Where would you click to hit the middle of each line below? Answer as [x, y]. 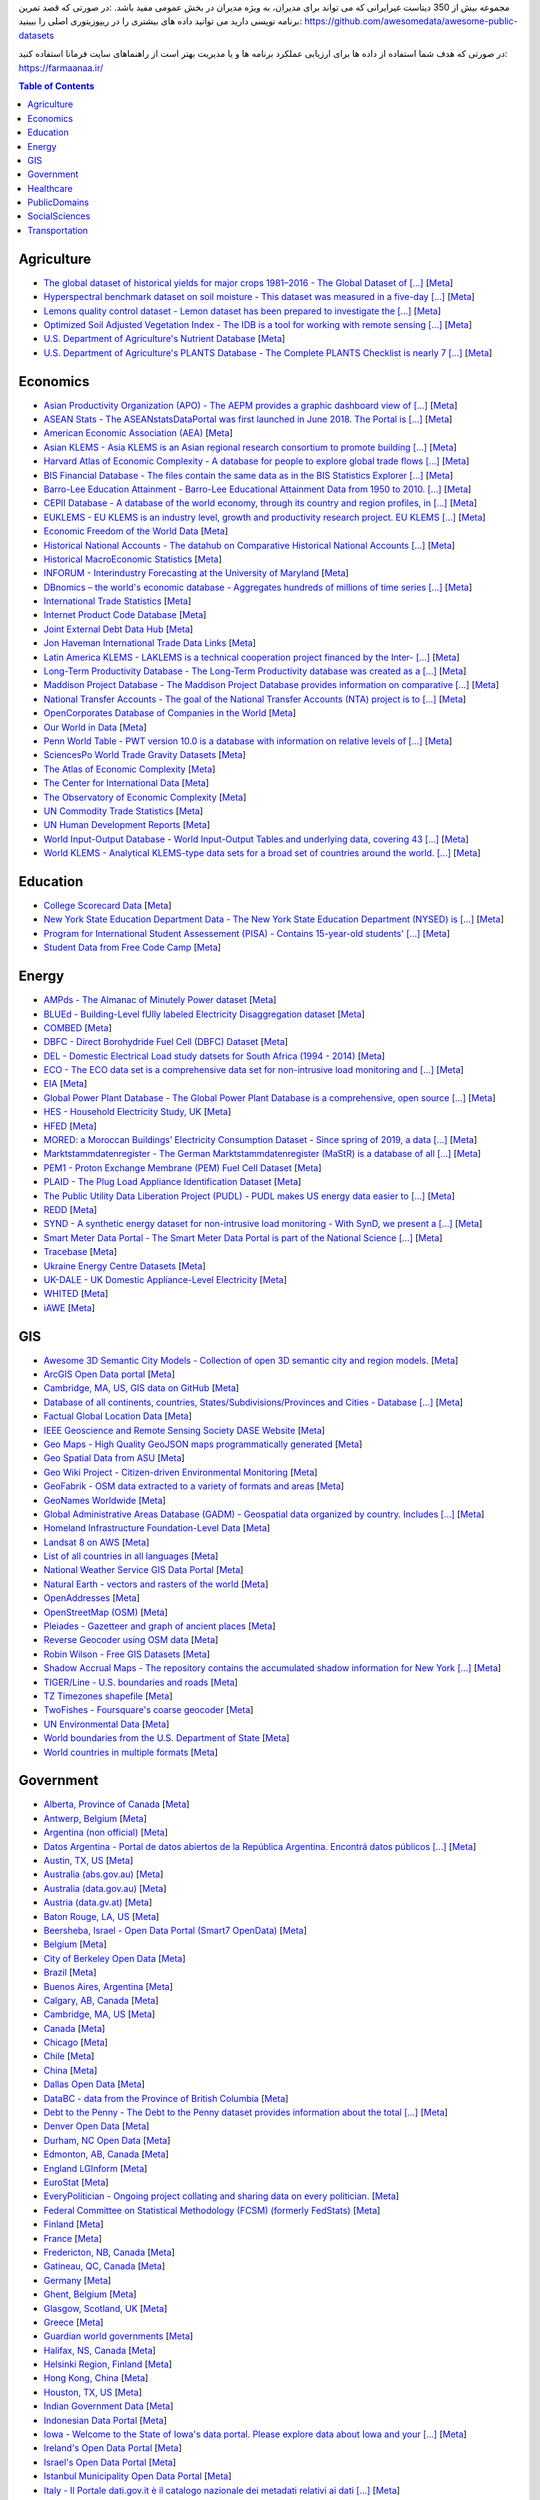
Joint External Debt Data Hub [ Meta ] [118, 629]
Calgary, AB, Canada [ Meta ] [101, 2000]
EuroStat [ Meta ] [76, 2182]
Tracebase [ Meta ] [80, 1252]
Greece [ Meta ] [73, 2322]
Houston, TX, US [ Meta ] [92, 2392]
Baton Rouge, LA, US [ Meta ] [101, 1916]
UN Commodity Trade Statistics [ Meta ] [123, 811]
